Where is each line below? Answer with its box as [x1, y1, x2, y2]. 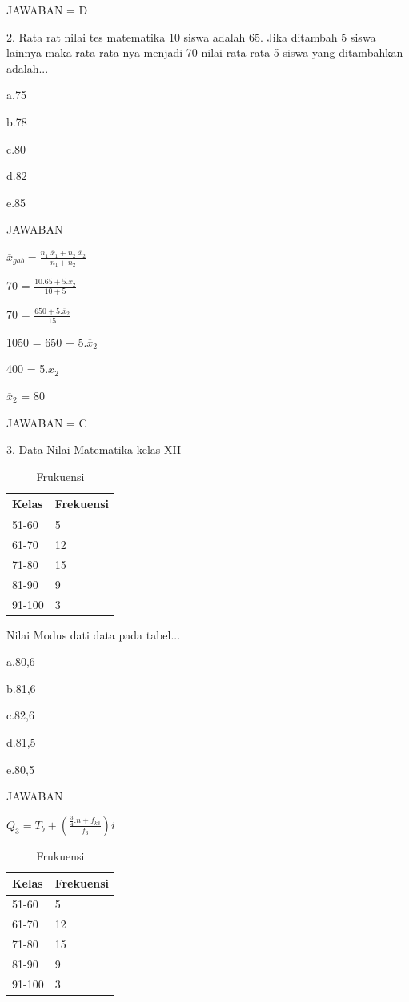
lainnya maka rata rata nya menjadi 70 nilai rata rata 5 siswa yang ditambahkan [6, 44, 403, 61]
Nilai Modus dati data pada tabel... [6, 626, 181, 643]
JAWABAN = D [6, 2, 88, 18]
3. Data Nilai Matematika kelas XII [6, 441, 182, 458]
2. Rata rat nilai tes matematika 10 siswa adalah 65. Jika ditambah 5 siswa [6, 28, 376, 45]
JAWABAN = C [6, 414, 87, 431]
